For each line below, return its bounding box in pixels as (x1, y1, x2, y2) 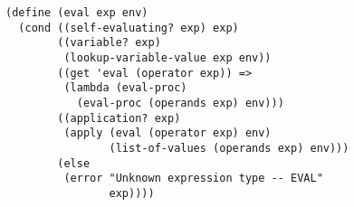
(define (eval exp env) (5, 6, 148, 19)
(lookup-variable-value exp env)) (63, 51, 272, 64)
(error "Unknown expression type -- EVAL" (63, 172, 323, 185)
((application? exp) (57, 111, 181, 125)
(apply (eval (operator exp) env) (63, 127, 272, 140)
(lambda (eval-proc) (63, 81, 187, 95)
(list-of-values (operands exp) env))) (109, 141, 349, 155)
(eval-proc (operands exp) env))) (76, 96, 284, 109)
